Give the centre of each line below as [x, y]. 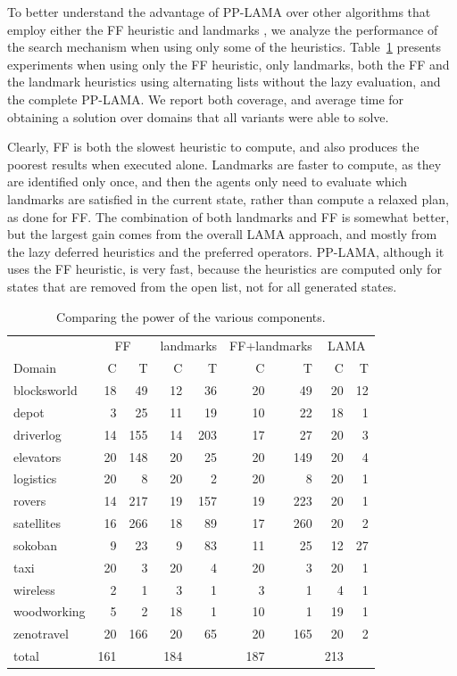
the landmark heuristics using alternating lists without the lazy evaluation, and [224, 82]
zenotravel [41, 634]
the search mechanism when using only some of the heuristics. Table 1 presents [224, 47]
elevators [37, 456]
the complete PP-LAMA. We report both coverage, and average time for [206, 99]
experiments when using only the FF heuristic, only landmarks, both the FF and [228, 64]
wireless [34, 589]
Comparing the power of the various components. [191, 316]
